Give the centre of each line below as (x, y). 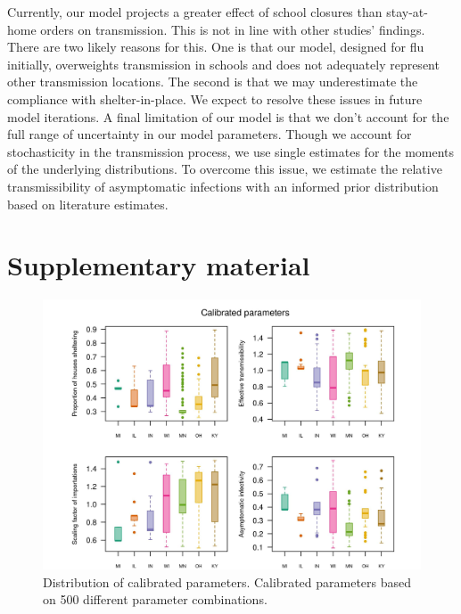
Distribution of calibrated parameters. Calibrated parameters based (227, 581)
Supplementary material (159, 265)
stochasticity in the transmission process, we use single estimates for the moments (231, 151)
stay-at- (407, 12)
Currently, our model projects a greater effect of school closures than (195, 12)
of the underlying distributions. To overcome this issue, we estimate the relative (225, 169)
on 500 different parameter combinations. (155, 599)
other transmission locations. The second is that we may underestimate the (213, 82)
